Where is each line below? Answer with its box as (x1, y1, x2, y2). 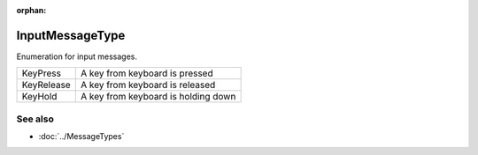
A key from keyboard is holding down (80, 91, 236, 103)
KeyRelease (21, 79, 71, 92)
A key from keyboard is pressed (80, 67, 213, 79)
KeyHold (21, 91, 58, 103)
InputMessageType (16, 27, 126, 43)
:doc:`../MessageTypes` (38, 131, 125, 142)
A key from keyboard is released (80, 79, 216, 92)
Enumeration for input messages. (16, 51, 137, 62)
